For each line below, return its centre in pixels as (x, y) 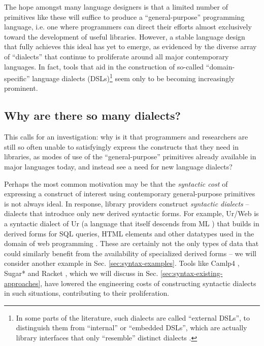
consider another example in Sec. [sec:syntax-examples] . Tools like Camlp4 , (122, 263)
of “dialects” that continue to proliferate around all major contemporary (117, 56)
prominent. (21, 88)
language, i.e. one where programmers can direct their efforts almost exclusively (128, 27)
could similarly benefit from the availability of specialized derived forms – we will (130, 253)
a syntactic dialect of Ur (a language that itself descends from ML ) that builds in (132, 223)
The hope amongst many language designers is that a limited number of (116, 7)
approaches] (22, 283)
